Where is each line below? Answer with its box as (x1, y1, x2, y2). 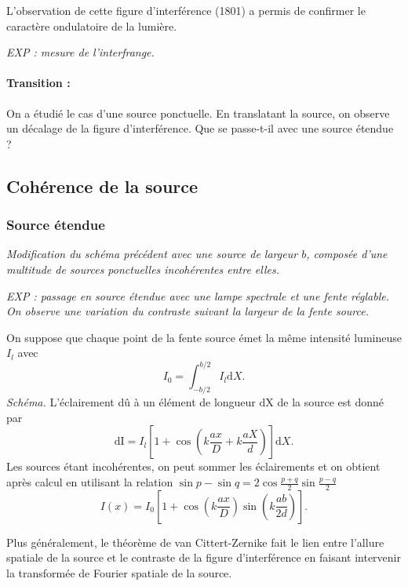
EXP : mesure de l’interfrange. (6, 44, 155, 60)
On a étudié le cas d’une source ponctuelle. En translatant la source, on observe (6, 104, 390, 121)
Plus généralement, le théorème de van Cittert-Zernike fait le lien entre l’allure (6, 533, 384, 550)
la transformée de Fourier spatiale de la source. (6, 565, 232, 581)
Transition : (6, 75, 71, 91)
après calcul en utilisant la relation (6, 474, 173, 490)
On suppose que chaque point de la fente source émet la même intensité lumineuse (6, 329, 402, 345)
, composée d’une (306, 246, 388, 262)
